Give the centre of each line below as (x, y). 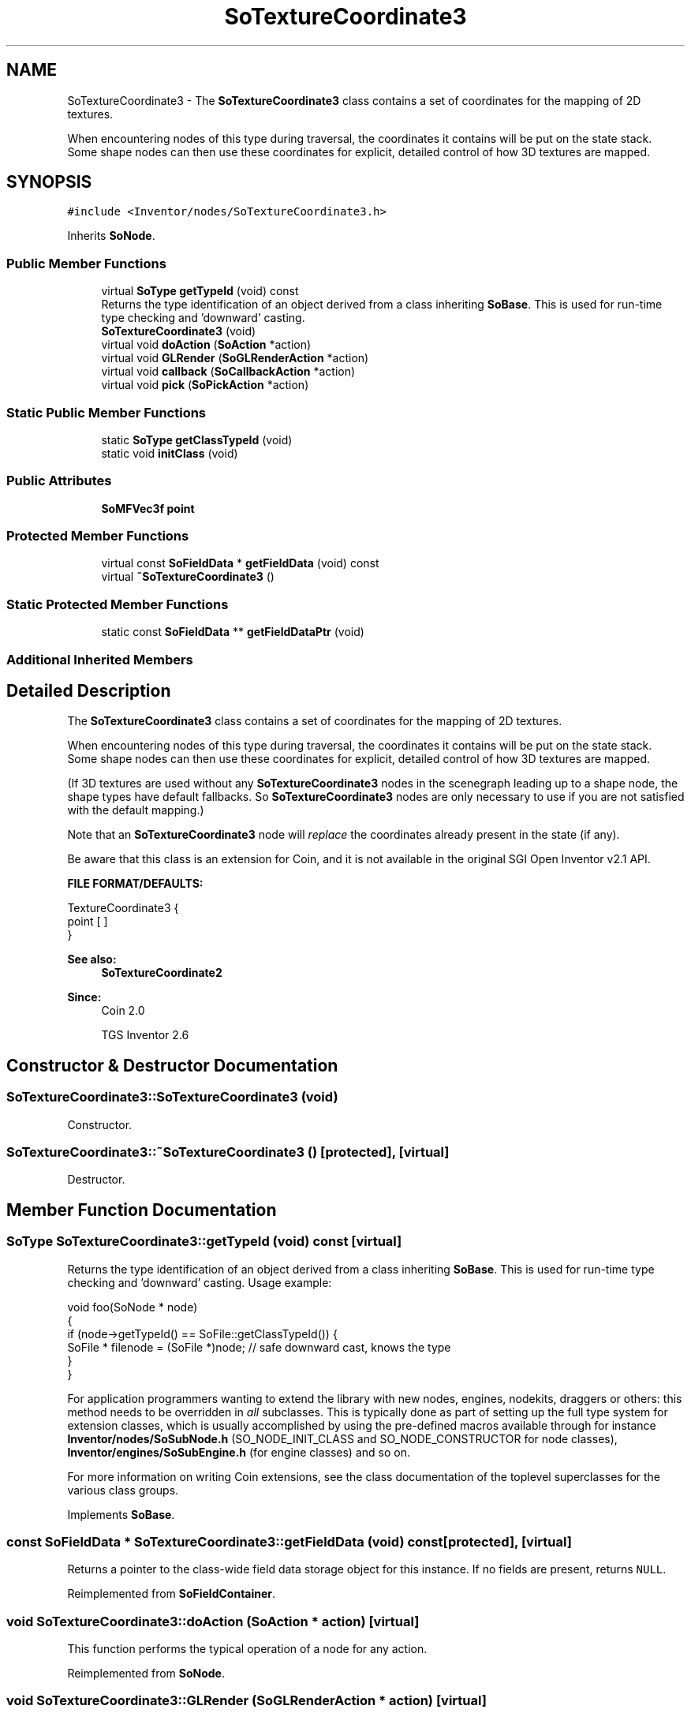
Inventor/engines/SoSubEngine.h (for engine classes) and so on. (239, 1452)
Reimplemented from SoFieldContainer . (172, 1594)
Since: (84, 997)
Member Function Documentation (142, 1210)
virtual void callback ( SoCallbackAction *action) (228, 372)
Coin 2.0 (123, 1011)
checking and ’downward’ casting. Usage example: (200, 1282)
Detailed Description (89, 690)
